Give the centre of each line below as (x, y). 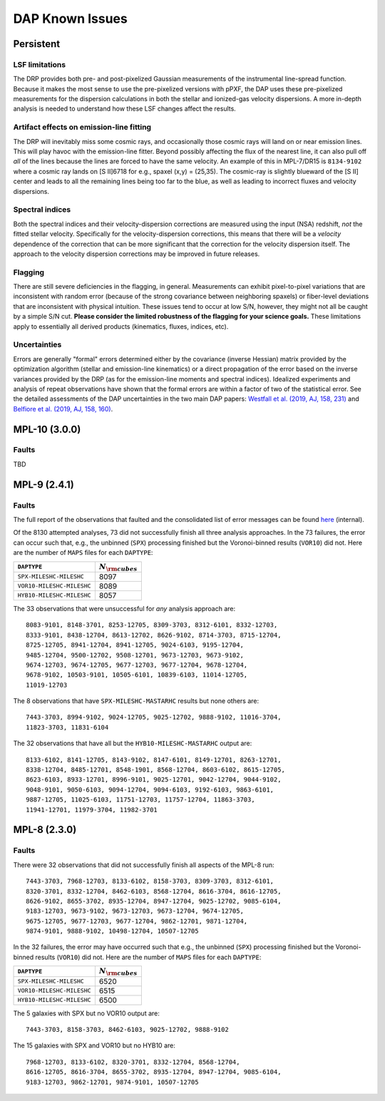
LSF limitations (40, 64)
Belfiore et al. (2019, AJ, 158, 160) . (63, 409)
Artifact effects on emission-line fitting (82, 127)
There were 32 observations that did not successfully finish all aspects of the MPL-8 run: (144, 865)
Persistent (37, 44)
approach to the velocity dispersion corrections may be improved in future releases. (137, 254)
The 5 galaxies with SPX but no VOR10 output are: (86, 1013)
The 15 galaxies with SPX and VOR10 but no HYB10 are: (94, 1045)
